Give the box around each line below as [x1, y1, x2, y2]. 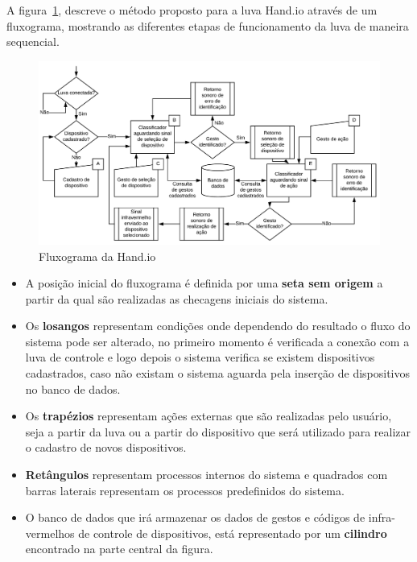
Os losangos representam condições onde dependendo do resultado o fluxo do [25, 317, 411, 334]
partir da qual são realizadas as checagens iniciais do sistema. [25, 290, 328, 307]
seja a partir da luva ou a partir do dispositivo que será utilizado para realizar [25, 423, 411, 440]
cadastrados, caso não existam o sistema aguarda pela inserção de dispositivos [25, 365, 411, 382]
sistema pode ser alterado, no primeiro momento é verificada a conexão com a [25, 333, 410, 349]
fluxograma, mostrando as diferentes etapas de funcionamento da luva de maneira [6, 17, 409, 34]
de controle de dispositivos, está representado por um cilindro [78, 524, 387, 541]
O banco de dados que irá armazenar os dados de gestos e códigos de [25, 509, 365, 526]
